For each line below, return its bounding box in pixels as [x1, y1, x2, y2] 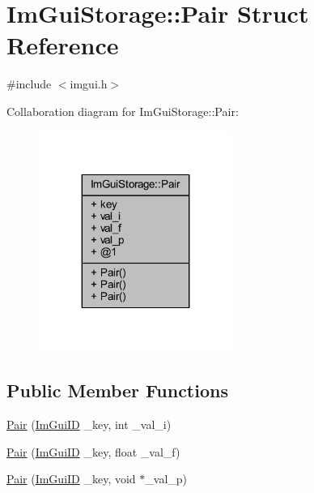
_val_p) [145, 470, 188, 487]
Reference [6, 28, 119, 62]
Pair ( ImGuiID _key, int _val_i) [6, 416, 172, 433]
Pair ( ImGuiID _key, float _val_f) [6, 443, 180, 460]
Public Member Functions [6, 378, 228, 403]
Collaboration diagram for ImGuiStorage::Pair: [6, 102, 239, 119]
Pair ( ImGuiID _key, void [6, 470, 136, 487]
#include [6, 75, 52, 92]
